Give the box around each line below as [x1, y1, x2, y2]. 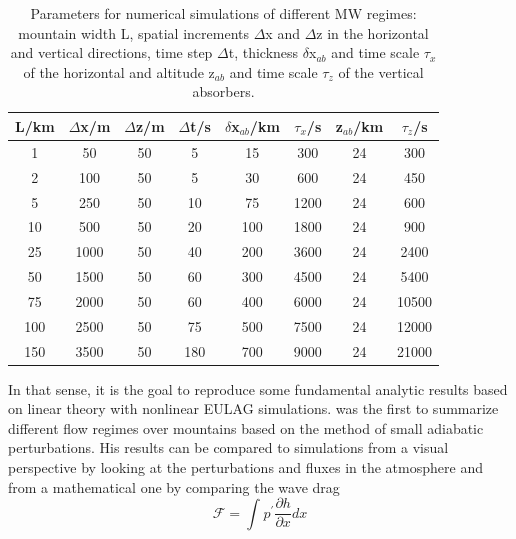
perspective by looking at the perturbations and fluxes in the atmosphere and [8, 457, 483, 478]
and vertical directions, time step [10, 42, 213, 63]
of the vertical [338, 61, 424, 82]
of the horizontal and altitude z [23, 61, 215, 82]
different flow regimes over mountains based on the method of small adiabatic [8, 417, 484, 438]
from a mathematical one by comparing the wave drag [8, 476, 340, 497]
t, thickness [228, 42, 299, 63]
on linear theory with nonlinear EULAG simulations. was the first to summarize [8, 398, 499, 419]
